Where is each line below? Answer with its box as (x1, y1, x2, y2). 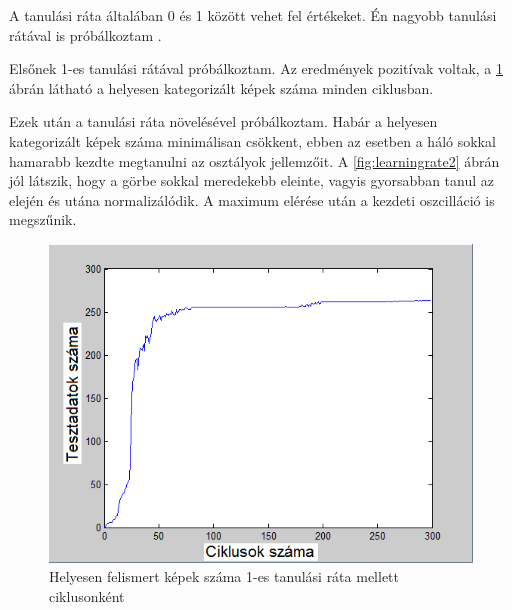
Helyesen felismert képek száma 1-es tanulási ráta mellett (49, 566, 399, 587)
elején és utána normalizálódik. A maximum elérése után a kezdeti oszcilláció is (9, 189, 495, 210)
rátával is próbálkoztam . (9, 24, 162, 45)
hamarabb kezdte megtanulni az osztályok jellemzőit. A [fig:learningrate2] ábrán (9, 150, 500, 171)
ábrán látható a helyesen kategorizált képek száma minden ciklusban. (9, 77, 434, 98)
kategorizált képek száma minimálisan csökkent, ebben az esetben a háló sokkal (9, 130, 496, 151)
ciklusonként (49, 586, 125, 607)
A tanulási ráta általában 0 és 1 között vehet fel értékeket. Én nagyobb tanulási (9, 5, 497, 25)
